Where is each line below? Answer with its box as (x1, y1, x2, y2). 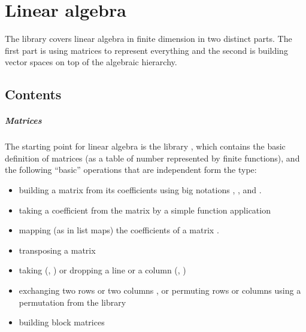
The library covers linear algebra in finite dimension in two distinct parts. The (5, 32, 292, 45)
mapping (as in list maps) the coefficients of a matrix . (19, 224, 219, 236)
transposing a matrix (19, 243, 96, 256)
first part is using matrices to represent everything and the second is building (5, 44, 288, 56)
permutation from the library (19, 296, 126, 308)
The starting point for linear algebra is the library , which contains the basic (5, 140, 286, 153)
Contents (5, 85, 62, 103)
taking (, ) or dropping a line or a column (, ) (19, 264, 186, 276)
